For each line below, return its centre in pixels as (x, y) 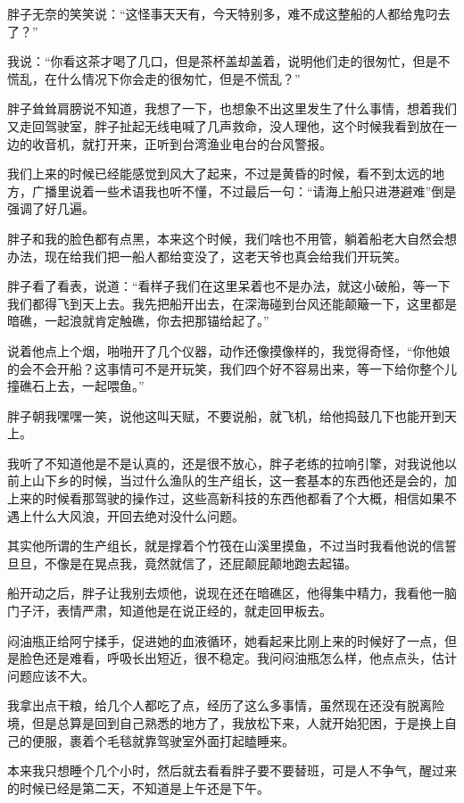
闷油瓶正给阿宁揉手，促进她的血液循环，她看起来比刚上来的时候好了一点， (226, 640)
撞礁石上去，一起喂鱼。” (76, 386)
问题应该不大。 (51, 675)
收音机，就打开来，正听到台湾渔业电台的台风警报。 (182, 143)
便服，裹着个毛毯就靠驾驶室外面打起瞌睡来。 (163, 740)
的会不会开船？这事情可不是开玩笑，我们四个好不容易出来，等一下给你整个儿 (232, 368)
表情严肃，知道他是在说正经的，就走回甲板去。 (194, 611)
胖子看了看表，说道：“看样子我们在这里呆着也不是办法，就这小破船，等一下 (229, 286)
